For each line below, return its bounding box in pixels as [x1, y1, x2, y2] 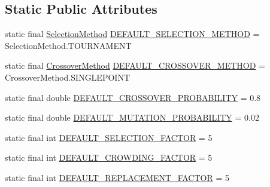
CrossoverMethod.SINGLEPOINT [5, 70, 130, 83]
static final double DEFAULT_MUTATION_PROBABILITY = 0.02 [5, 111, 259, 124]
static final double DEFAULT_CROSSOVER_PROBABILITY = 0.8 [5, 91, 261, 103]
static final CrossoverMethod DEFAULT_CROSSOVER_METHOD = [5, 59, 265, 72]
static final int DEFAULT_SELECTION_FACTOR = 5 [5, 131, 213, 143]
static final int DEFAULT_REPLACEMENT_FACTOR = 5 [5, 171, 230, 183]
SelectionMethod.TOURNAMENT [5, 39, 132, 51]
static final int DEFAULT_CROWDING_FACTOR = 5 [5, 151, 213, 164]
